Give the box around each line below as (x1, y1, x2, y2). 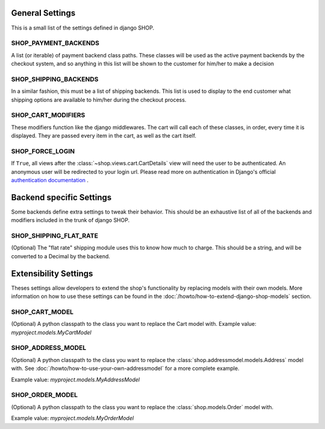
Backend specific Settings (11, 192, 112, 202)
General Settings (11, 8, 76, 18)
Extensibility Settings (11, 269, 93, 279)
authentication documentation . (11, 177, 89, 184)
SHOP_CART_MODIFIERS (11, 111, 85, 119)
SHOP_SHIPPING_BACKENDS (11, 75, 99, 83)
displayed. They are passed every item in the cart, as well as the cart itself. (11, 132, 197, 139)
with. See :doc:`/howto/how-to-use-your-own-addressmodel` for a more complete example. (11, 365, 240, 372)
